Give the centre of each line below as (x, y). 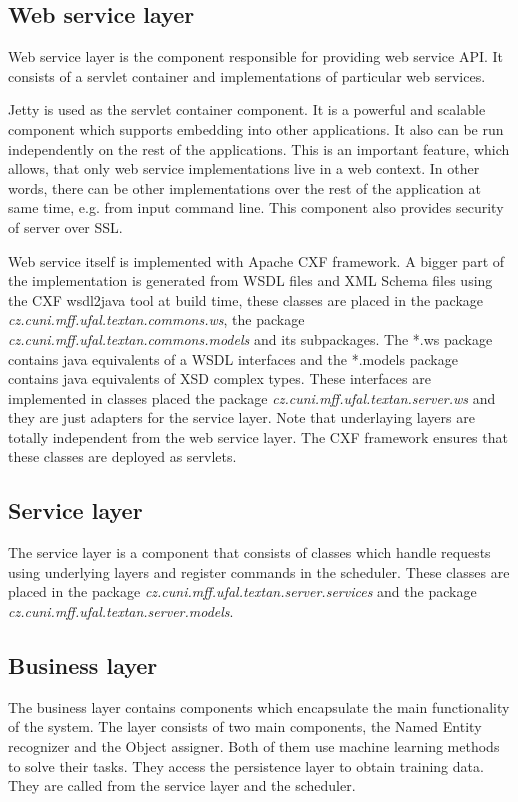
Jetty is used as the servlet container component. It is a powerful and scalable (247, 109)
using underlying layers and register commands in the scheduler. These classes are (259, 571)
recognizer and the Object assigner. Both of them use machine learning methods (254, 746)
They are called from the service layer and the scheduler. (182, 785)
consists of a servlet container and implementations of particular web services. (247, 75)
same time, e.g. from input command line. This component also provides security (256, 207)
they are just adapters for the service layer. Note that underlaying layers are (241, 417)
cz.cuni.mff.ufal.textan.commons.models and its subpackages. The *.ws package (250, 338)
